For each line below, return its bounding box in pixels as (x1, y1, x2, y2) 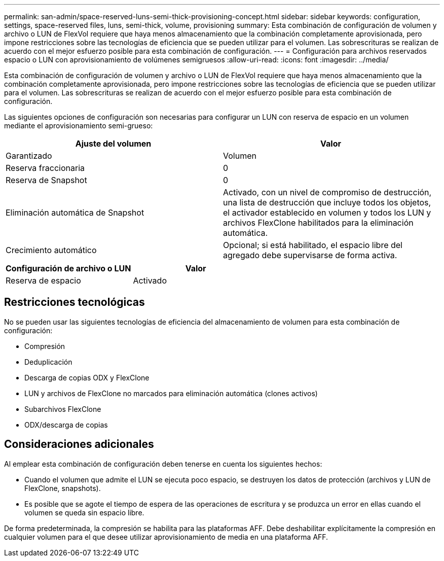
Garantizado (6, 151, 52, 161)
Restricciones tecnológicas (4, 296, 145, 309)
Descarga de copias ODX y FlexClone (24, 373, 150, 382)
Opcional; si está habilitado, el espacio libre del (223, 240, 402, 250)
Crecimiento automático (6, 245, 97, 255)
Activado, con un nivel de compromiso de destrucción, (223, 187, 432, 197)
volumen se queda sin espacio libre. (24, 508, 144, 517)
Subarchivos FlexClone (24, 404, 101, 413)
